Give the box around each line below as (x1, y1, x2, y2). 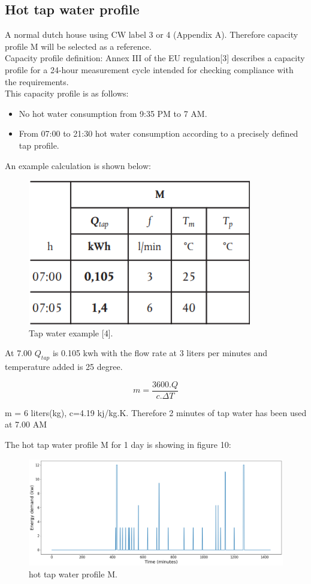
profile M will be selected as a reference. (5, 40, 152, 52)
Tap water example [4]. (29, 326, 113, 339)
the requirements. (5, 75, 69, 88)
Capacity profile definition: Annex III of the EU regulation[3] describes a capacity (5, 52, 305, 64)
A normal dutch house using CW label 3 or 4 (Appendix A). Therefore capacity (5, 28, 298, 41)
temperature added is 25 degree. (5, 360, 123, 373)
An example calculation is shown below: (5, 159, 151, 171)
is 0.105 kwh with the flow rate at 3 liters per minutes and (52, 347, 268, 359)
